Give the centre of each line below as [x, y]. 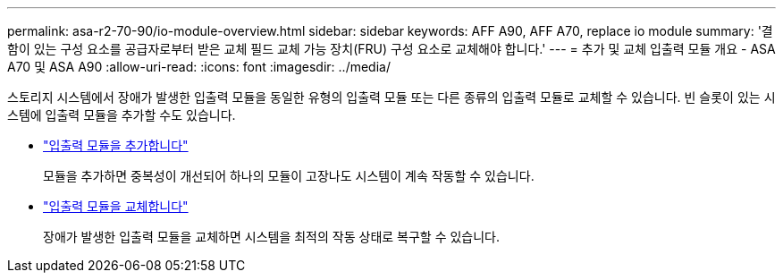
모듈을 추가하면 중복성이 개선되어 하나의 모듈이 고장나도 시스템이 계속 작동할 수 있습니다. [289, 176]
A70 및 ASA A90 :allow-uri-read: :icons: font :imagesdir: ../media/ [199, 67]
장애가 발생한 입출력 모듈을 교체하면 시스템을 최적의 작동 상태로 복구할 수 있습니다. [272, 237]
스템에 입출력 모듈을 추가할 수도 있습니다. [122, 115]
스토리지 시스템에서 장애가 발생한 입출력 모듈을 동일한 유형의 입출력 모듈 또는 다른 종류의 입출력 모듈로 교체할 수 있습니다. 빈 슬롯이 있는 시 [391, 97]
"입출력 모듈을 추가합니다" [116, 145]
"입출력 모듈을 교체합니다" [116, 206]
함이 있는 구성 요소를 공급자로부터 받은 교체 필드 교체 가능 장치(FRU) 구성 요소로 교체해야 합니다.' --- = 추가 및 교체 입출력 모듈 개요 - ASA [391, 49]
